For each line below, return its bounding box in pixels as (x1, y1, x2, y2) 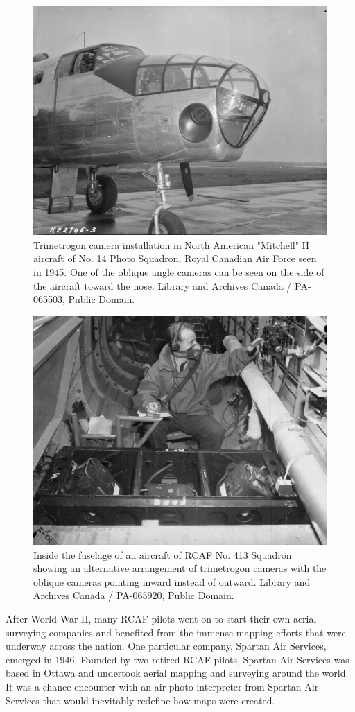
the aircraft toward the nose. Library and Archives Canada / (33, 278, 292, 293)
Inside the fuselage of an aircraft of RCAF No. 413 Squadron (33, 547, 292, 562)
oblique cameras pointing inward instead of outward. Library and (33, 574, 311, 589)
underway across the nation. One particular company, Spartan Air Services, (6, 639, 327, 653)
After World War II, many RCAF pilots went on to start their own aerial (6, 611, 317, 625)
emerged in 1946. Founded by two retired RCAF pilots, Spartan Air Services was (6, 652, 349, 666)
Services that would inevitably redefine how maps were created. (6, 693, 275, 707)
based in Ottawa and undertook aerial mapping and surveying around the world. (6, 666, 349, 680)
